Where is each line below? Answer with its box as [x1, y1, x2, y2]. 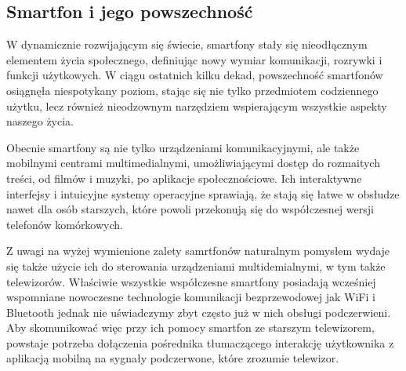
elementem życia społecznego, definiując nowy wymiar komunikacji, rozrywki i [6, 51, 382, 67]
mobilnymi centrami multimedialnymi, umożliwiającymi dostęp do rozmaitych [6, 155, 380, 171]
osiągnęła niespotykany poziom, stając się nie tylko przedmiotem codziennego [6, 82, 379, 98]
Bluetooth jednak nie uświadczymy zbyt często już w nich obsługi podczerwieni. [6, 304, 391, 320]
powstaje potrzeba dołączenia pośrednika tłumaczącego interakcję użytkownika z [6, 334, 394, 351]
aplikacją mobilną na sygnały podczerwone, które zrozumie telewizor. [6, 350, 339, 366]
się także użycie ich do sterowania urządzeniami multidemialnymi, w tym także [6, 257, 386, 274]
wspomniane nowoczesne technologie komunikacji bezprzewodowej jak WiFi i [6, 289, 375, 305]
